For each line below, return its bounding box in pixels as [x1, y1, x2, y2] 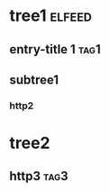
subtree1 [9, 72, 60, 87]
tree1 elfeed [9, 5, 93, 26]
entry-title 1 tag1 [9, 42, 101, 57]
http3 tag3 [9, 168, 69, 184]
